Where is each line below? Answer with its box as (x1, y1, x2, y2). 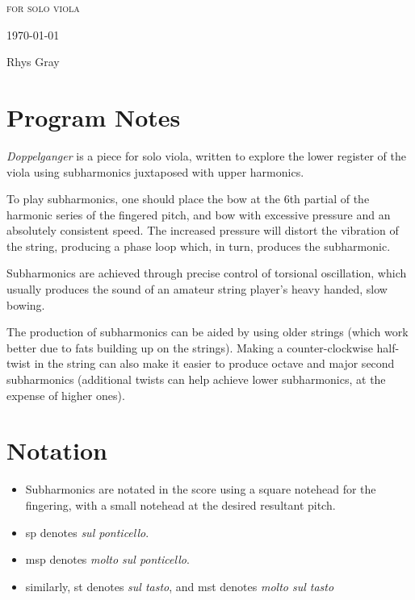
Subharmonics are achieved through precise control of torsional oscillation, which (6, 265, 407, 281)
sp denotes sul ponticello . (25, 523, 149, 540)
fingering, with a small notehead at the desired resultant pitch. (25, 496, 336, 513)
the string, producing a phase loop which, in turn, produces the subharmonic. (6, 237, 391, 254)
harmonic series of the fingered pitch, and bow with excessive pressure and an (6, 206, 391, 223)
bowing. (6, 296, 45, 313)
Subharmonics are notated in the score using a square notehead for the (25, 481, 376, 498)
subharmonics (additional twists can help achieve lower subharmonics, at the (6, 371, 386, 388)
